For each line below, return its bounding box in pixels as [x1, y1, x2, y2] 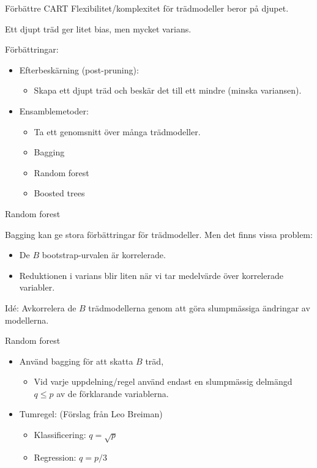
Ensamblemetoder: [19, 104, 89, 117]
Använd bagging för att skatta [19, 354, 133, 367]
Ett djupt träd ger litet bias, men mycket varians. [5, 22, 192, 35]
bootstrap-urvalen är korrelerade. [42, 248, 166, 261]
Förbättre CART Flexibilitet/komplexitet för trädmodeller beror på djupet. [5, 2, 289, 14]
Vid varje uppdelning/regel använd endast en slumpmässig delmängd [34, 375, 293, 388]
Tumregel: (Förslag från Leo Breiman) [19, 407, 163, 420]
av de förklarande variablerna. [56, 387, 169, 399]
